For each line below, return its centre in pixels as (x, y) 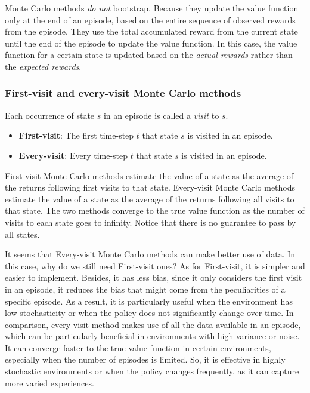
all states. (22, 234)
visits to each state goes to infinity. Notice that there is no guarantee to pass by (151, 222)
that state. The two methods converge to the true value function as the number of (155, 211)
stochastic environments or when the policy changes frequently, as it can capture (152, 371)
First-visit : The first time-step (76, 135)
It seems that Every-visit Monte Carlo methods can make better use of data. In (150, 254)
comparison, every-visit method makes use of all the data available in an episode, (153, 324)
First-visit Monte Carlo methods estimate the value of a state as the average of (149, 175)
